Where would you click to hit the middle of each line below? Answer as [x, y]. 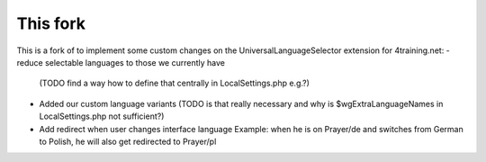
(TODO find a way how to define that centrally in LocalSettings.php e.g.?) [175, 83]
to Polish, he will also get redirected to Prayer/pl [128, 141]
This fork [51, 23]
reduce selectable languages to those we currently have [121, 62]
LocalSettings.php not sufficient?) [102, 116]
